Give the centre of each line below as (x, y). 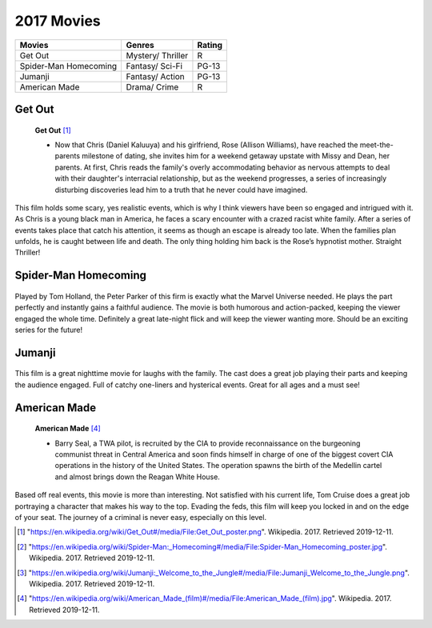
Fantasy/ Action (156, 76)
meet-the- (376, 145)
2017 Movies (58, 21)
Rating (210, 45)
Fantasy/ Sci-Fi (154, 66)
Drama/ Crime (152, 86)
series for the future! (49, 330)
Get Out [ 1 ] (53, 130)
